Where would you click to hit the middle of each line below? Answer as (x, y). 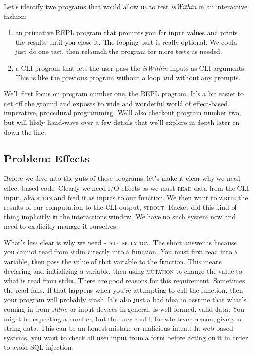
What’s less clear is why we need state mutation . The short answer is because (120, 242)
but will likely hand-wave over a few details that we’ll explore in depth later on (122, 122)
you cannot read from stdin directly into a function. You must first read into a (121, 252)
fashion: (16, 16)
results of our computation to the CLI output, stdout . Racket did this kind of (120, 207)
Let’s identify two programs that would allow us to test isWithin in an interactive (126, 6)
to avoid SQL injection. (39, 347)
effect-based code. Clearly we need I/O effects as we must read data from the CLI (126, 187)
